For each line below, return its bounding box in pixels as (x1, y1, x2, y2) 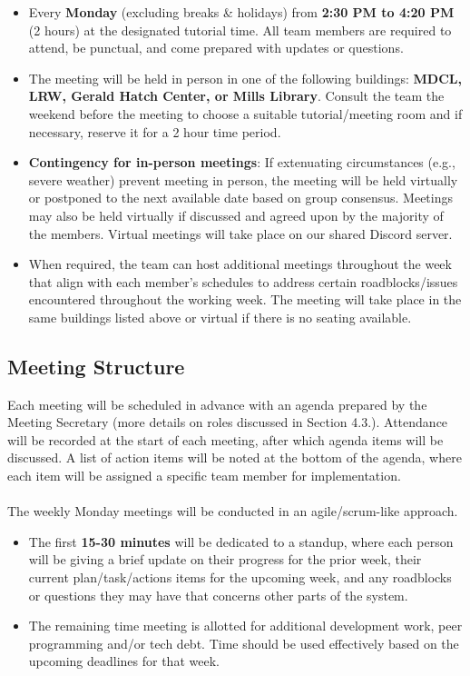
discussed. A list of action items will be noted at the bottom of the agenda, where (7, 448, 462, 467)
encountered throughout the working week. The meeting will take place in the (28, 290, 462, 309)
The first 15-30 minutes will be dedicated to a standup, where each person (28, 532, 454, 551)
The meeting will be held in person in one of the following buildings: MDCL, (28, 68, 462, 87)
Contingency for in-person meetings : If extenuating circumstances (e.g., (28, 153, 455, 172)
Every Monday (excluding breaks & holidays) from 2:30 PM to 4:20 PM (28, 3, 455, 21)
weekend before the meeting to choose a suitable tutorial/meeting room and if (28, 104, 463, 123)
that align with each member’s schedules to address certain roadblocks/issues (28, 272, 458, 291)
